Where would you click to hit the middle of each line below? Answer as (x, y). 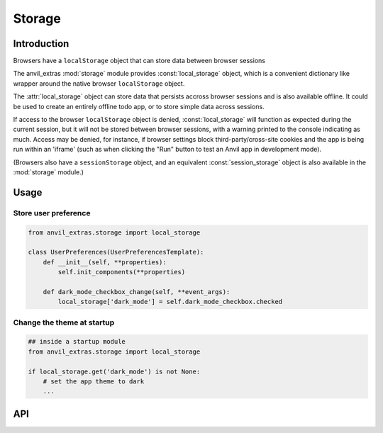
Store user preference (52, 213)
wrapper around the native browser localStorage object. (99, 83)
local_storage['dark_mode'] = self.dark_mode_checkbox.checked (170, 302)
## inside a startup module (77, 342)
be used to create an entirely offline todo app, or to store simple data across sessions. (139, 106)
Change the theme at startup (64, 322)
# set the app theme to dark (94, 381)
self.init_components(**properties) (122, 272)
